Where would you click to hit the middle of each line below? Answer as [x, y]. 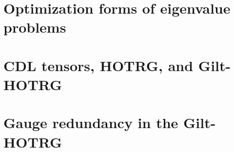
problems [35, 27]
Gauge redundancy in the [91, 123]
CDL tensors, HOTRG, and [98, 65]
